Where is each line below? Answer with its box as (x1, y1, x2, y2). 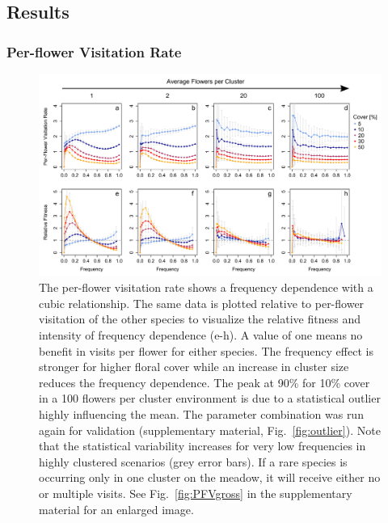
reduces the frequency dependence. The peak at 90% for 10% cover (39, 373, 370, 390)
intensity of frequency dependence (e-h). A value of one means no (39, 327, 363, 344)
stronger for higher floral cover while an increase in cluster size (39, 358, 349, 375)
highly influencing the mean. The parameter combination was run (39, 406, 364, 423)
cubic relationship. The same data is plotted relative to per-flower (39, 294, 365, 311)
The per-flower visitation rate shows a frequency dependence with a (39, 279, 373, 296)
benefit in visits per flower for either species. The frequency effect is (39, 342, 373, 359)
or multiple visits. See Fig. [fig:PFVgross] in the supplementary (39, 484, 352, 501)
